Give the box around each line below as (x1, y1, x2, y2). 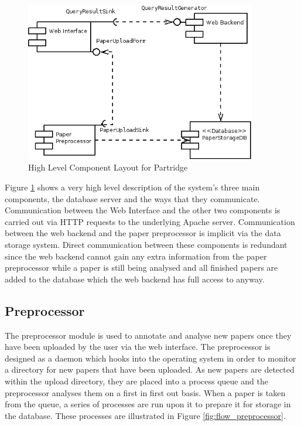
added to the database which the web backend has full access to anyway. (5, 272, 265, 285)
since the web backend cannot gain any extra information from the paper (5, 250, 267, 262)
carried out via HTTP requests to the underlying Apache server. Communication (5, 215, 295, 227)
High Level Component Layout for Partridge (28, 161, 188, 173)
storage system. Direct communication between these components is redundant (5, 238, 288, 251)
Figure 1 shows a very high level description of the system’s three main (5, 181, 260, 193)
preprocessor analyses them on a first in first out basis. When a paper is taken (5, 386, 286, 398)
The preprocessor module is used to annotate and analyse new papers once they (5, 329, 292, 341)
